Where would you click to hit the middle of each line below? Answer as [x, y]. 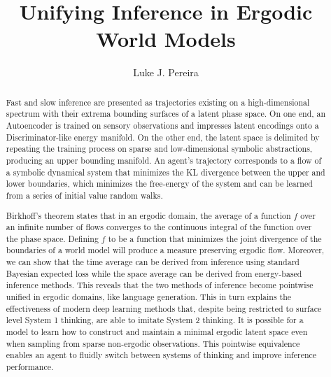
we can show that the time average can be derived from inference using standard [153, 262]
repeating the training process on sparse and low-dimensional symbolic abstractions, [159, 149]
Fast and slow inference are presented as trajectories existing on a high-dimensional [158, 102]
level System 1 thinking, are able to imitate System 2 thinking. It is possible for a [155, 320]
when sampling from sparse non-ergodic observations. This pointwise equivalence [153, 343]
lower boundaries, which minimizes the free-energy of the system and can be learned [159, 184]
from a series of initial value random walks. [84, 195]
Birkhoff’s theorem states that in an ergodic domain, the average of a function [148, 215]
